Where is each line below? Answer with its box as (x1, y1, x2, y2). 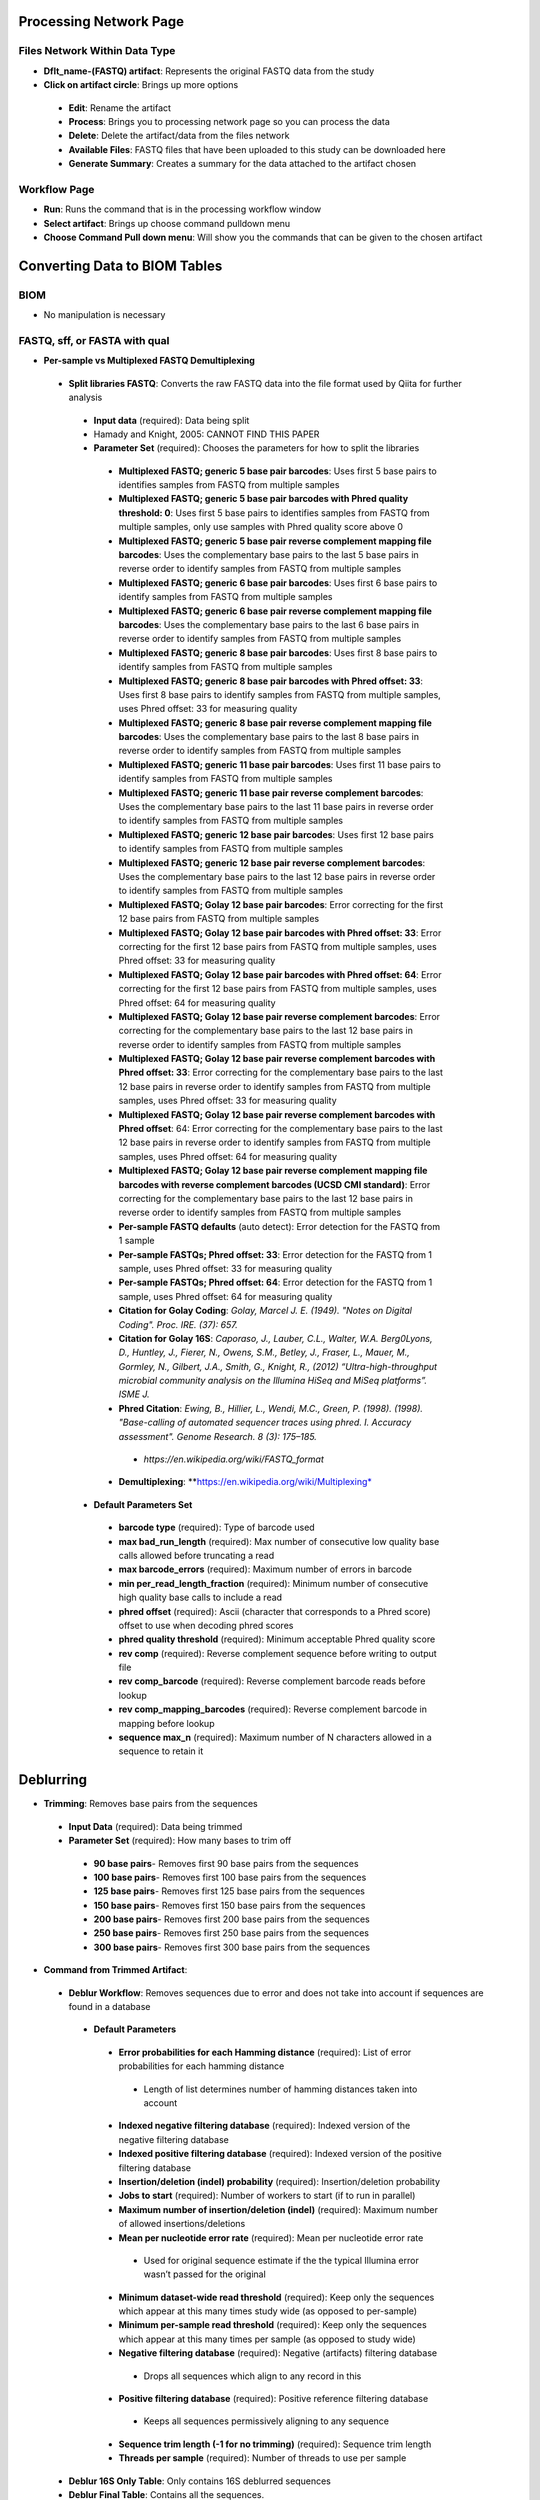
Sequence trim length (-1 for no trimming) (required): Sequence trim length (118, 2438, 432, 2450)
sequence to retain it (118, 1745, 204, 1757)
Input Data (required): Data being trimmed (68, 1820, 243, 1832)
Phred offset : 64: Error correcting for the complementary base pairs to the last (118, 1123, 444, 1135)
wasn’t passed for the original (143, 2268, 267, 2280)
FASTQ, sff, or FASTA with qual (18, 333, 170, 347)
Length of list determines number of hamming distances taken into (143, 2083, 418, 2095)
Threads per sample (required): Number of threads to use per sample (118, 2452, 407, 2464)
